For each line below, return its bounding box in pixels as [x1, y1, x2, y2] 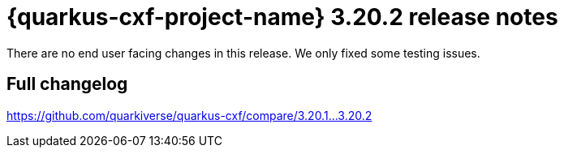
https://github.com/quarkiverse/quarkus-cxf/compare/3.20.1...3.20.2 [6, 108, 372, 122]
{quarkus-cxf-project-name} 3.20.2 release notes [6, 3, 558, 31]
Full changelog [6, 74, 128, 95]
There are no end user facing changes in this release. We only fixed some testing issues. [6, 45, 480, 60]
